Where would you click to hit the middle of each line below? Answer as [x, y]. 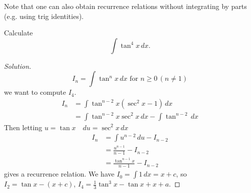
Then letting [23, 127]
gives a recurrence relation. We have [59, 174]
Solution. [18, 66]
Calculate [18, 33]
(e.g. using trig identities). [44, 16]
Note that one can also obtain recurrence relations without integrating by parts [125, 6]
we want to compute [35, 92]
